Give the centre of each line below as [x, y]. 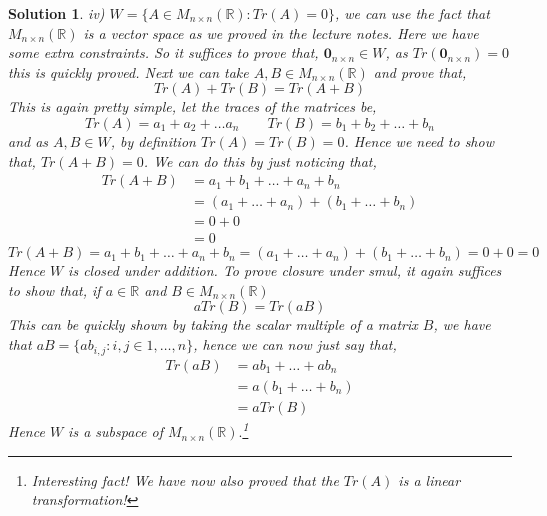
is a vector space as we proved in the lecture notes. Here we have [281, 32]
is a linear [429, 479]
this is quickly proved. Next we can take [128, 71]
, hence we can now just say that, [295, 344]
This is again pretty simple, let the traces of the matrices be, [192, 106]
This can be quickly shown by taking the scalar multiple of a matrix [213, 324]
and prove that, [420, 71]
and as [28, 140]
